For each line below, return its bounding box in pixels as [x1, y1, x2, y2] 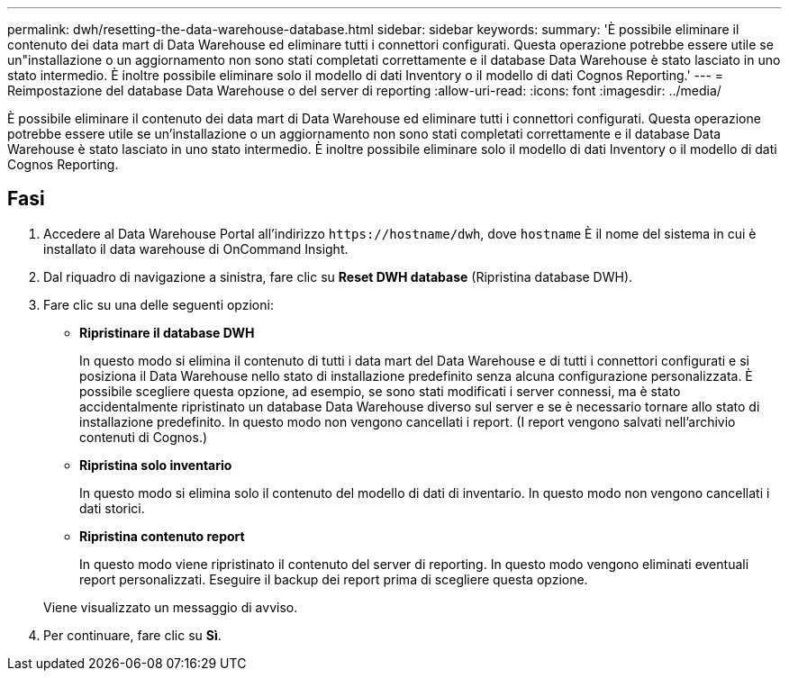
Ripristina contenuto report [79, 528, 245, 544]
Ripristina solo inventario [79, 457, 232, 473]
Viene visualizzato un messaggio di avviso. [43, 599, 298, 615]
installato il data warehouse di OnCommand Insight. [43, 240, 349, 257]
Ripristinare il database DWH [79, 324, 255, 340]
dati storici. [79, 500, 145, 516]
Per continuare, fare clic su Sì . [43, 627, 222, 643]
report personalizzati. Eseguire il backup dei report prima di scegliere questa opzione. [79, 571, 588, 587]
